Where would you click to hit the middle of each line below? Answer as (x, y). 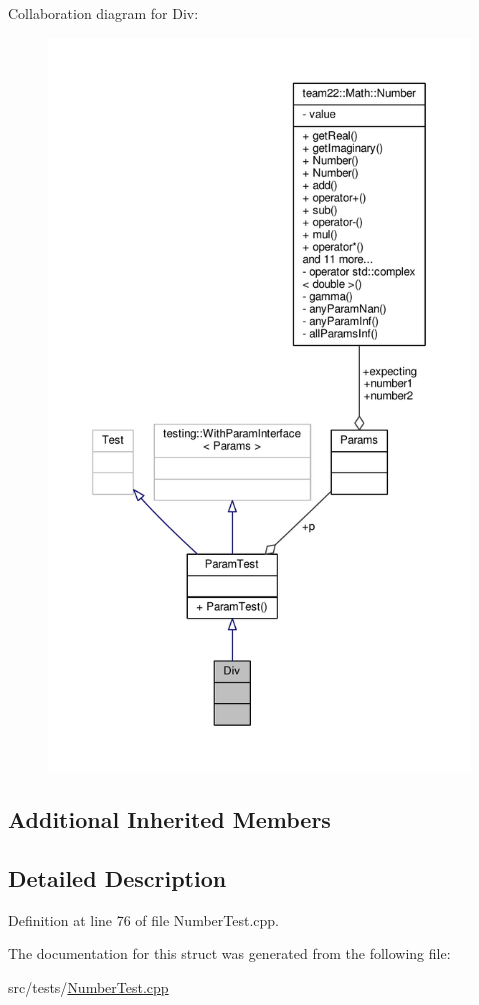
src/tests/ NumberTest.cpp (88, 986)
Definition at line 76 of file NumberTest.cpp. (143, 919)
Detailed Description (117, 877)
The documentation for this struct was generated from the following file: (229, 953)
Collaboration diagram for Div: (103, 13)
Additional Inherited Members (169, 818)
